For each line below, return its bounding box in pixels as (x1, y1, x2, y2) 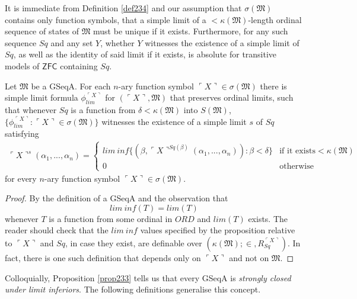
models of (5, 59, 40, 72)
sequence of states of (5, 25, 79, 37)
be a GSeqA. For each (31, 79, 111, 92)
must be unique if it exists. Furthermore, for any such (93, 25, 288, 37)
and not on (229, 251, 269, 263)
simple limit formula (5, 91, 78, 104)
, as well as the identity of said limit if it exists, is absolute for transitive (13, 48, 277, 60)
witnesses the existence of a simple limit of (145, 36, 299, 49)
